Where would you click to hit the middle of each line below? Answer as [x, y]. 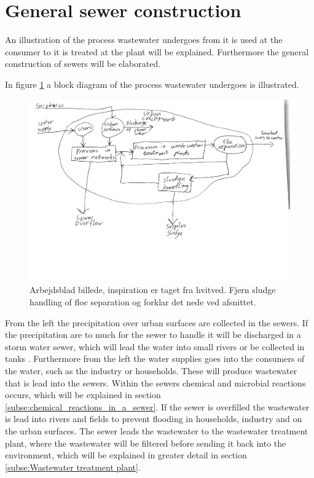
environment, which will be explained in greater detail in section [126, 455]
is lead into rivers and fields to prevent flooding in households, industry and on [154, 419]
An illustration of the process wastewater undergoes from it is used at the [144, 40]
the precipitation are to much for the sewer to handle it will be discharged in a [153, 335]
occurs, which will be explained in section [83, 395]
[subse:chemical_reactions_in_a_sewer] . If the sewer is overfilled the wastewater [157, 406]
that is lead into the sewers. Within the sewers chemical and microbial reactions [155, 382]
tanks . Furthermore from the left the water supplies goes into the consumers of [155, 358]
